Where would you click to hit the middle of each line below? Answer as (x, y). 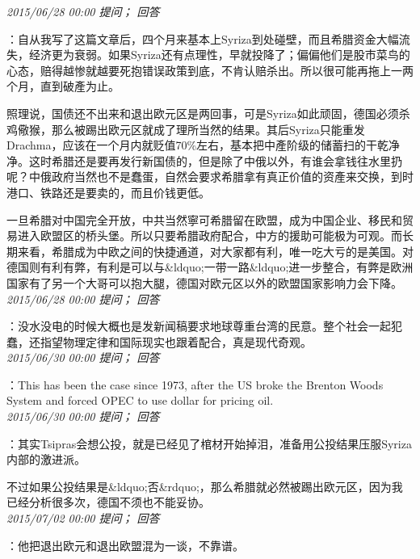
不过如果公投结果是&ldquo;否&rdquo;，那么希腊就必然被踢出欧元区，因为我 (205, 486)
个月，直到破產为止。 (63, 86)
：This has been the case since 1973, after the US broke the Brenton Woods (195, 384)
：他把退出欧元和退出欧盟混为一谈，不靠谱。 (125, 545)
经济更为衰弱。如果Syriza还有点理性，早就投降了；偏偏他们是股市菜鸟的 (219, 55)
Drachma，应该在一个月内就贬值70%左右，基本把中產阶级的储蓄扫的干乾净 (204, 145)
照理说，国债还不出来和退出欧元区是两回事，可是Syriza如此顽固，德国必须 (203, 113)
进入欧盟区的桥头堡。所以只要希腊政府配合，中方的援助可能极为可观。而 (210, 235)
